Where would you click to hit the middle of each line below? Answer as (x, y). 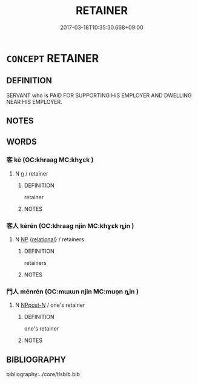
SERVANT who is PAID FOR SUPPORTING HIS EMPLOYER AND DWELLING (99, 95)
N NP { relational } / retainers (50, 239)
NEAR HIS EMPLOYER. (34, 101)
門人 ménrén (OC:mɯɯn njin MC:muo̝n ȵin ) (73, 292)
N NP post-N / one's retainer (50, 305)
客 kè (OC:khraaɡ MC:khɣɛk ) (50, 160)
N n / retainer (31, 173)
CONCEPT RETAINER (53, 58)
